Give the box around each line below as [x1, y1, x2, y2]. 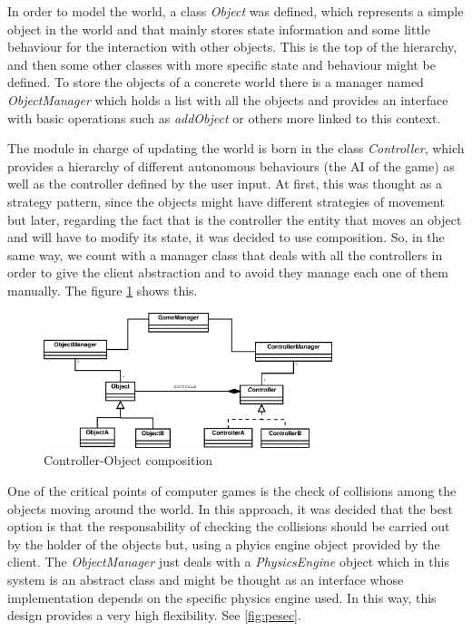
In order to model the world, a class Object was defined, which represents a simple [7, 2, 464, 20]
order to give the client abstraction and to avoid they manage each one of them [7, 263, 448, 282]
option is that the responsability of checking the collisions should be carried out [7, 517, 450, 536]
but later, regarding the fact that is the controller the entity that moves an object [7, 209, 462, 228]
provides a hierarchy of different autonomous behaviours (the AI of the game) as [7, 156, 455, 175]
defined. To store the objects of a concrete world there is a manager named [7, 73, 424, 92]
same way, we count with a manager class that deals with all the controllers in [7, 245, 443, 264]
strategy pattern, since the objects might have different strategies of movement [7, 191, 445, 210]
